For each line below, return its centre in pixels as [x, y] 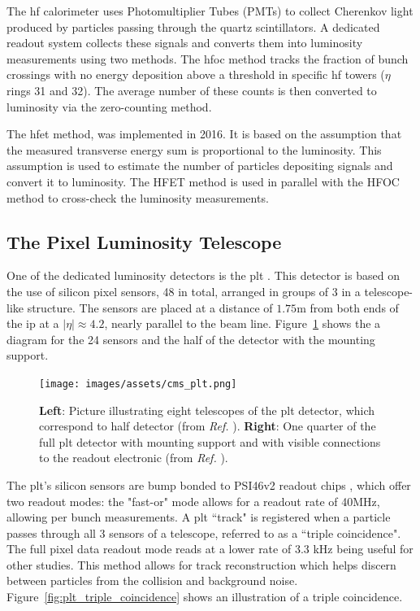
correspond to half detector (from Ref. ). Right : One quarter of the [208, 426]
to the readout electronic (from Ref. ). [134, 458]
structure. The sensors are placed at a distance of [150, 307]
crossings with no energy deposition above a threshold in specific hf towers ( [196, 74]
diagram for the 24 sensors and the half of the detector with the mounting [191, 339]
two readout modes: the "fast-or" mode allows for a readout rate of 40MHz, [193, 501]
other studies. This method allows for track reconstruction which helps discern [201, 564]
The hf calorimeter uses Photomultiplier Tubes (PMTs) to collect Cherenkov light [210, 11]
